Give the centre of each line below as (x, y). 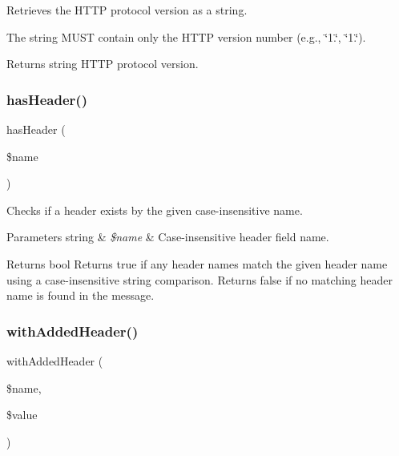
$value (22, 415)
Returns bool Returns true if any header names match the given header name (197, 263)
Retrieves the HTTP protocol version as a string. (127, 10)
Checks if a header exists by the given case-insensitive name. (155, 210)
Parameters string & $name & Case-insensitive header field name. (168, 237)
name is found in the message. (81, 295)
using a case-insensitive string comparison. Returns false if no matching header (200, 279)
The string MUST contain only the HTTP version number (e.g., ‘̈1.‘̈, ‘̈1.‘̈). (186, 36)
